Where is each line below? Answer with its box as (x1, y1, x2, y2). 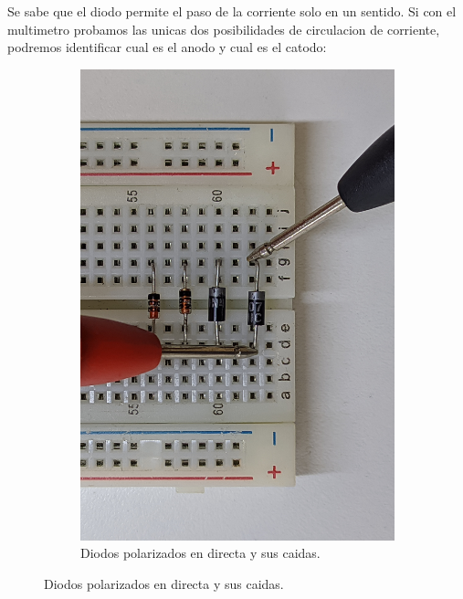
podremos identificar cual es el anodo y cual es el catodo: (7, 37, 327, 57)
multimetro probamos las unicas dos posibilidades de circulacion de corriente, (7, 19, 440, 38)
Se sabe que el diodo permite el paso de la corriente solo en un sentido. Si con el (7, 2, 457, 20)
